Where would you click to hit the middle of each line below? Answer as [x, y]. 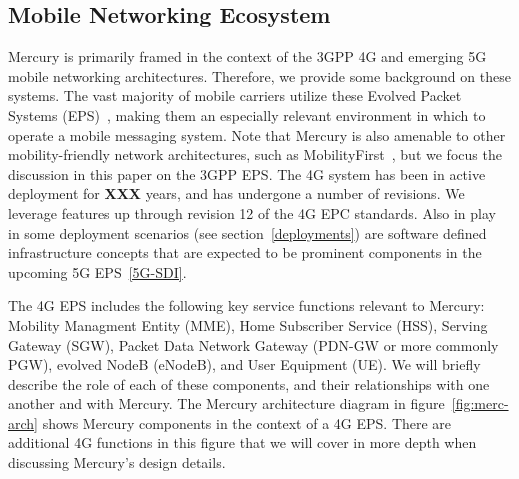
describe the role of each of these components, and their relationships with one [249, 383]
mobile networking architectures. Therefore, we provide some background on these [259, 75]
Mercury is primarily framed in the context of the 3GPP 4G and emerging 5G [247, 56]
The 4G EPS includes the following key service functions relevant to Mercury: [246, 305]
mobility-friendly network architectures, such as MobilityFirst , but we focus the [255, 154]
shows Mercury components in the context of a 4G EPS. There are [247, 422]
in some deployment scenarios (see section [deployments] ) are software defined [247, 232]
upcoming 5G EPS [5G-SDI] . [97, 271]
